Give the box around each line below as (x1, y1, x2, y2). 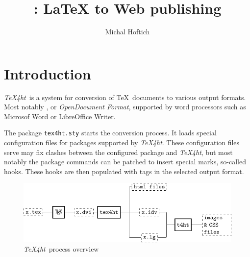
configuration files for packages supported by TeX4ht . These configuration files (4, 137, 240, 148)
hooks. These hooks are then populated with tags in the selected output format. (4, 166, 244, 176)
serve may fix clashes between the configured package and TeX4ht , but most (4, 147, 233, 157)
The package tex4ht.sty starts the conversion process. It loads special (4, 128, 217, 138)
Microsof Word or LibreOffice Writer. (4, 111, 116, 121)
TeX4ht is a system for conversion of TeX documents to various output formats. (4, 92, 246, 102)
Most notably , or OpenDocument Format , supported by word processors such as (4, 102, 246, 112)
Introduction (4, 63, 91, 83)
